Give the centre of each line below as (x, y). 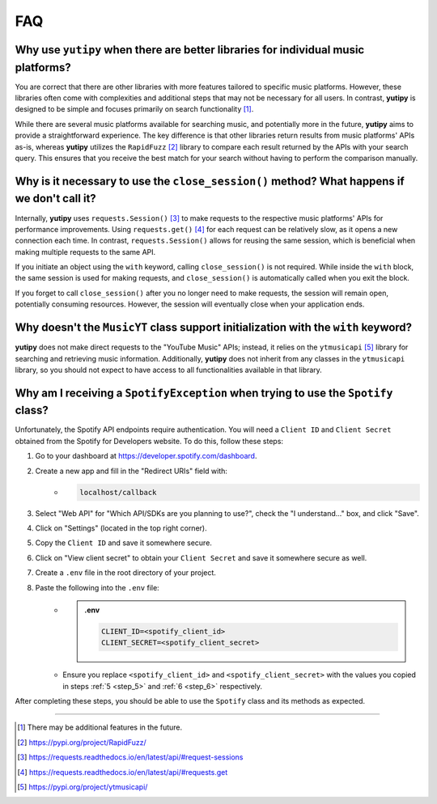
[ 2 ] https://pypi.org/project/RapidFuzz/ (82, 742)
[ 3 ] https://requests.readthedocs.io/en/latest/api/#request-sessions (130, 757)
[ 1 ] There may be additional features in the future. (100, 727)
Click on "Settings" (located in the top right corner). (121, 528)
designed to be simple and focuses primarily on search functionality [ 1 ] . (134, 109)
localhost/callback (118, 492)
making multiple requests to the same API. (85, 252)
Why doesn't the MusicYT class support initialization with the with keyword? (214, 328)
